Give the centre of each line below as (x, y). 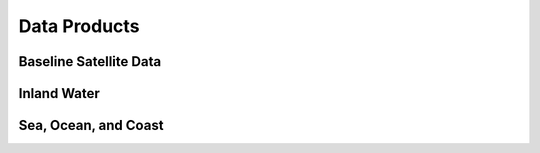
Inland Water (59, 93)
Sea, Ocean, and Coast (91, 125)
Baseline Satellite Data (90, 61)
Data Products (79, 26)
